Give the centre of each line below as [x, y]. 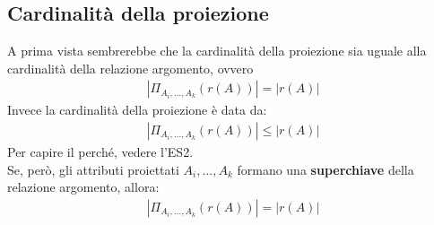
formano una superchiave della [325, 169]
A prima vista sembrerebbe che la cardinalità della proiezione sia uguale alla [217, 51]
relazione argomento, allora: [83, 187]
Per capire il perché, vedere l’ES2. [100, 152]
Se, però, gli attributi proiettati [93, 169]
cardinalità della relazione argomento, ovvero [130, 68]
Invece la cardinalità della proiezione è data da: [137, 110]
